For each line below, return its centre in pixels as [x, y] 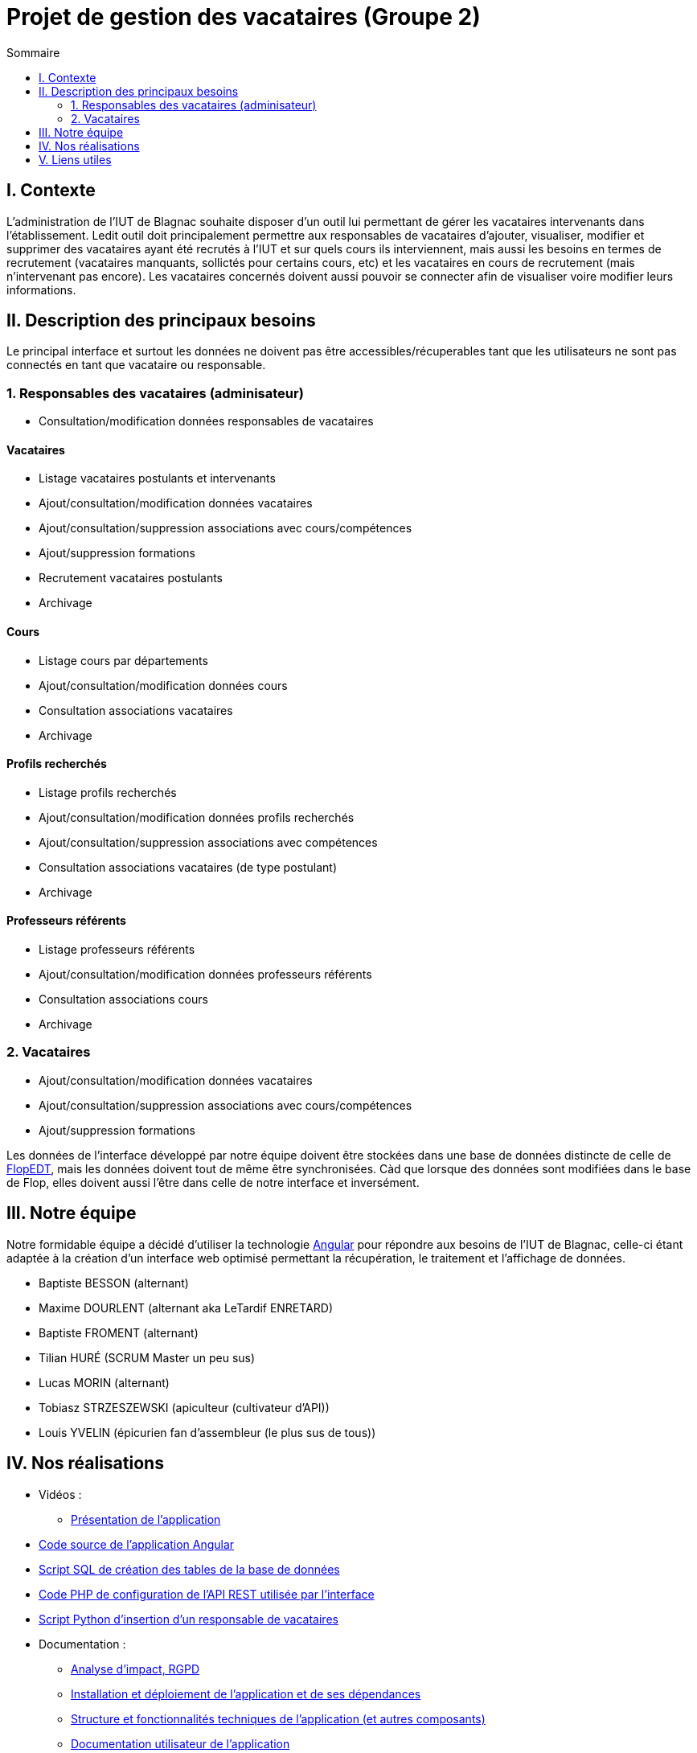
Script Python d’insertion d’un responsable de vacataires [189, 1619]
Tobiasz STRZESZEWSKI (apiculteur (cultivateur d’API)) [184, 1407]
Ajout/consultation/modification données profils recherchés [197, 817]
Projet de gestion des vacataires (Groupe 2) [244, 17]
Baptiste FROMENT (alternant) [119, 1332]
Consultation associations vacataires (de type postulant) [188, 867]
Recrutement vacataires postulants [131, 578]
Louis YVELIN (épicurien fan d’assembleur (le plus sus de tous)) [207, 1432]
